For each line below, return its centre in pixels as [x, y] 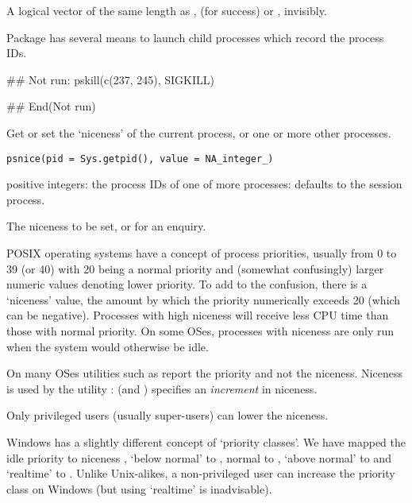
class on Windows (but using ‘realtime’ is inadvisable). [139, 488]
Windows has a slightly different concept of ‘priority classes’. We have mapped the [206, 441]
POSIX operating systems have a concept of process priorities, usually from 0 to [202, 253]
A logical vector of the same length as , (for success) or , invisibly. [167, 10]
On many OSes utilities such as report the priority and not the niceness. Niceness [204, 373]
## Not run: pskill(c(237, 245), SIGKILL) [110, 79]
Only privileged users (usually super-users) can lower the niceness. [167, 415]
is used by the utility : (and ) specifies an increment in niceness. [162, 388]
